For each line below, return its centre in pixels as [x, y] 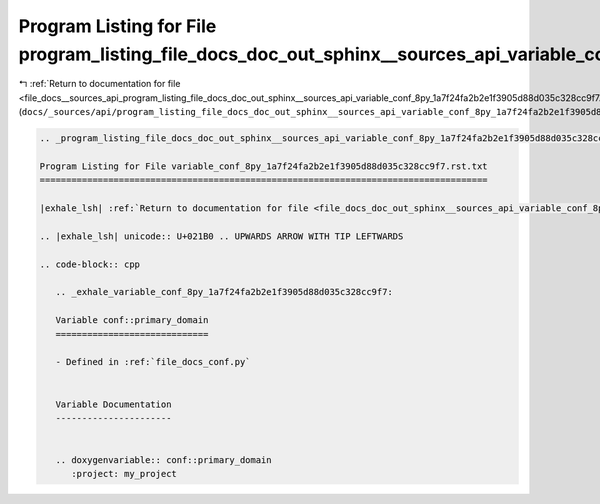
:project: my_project [124, 474]
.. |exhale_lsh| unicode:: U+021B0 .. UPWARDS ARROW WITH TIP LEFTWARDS [221, 236]
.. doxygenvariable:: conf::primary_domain [163, 460]
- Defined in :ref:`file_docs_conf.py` [153, 362]
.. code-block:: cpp [89, 264]
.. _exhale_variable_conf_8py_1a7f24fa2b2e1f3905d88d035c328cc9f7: [224, 292]
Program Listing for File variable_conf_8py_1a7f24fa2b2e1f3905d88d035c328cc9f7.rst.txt [264, 166]
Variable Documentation [113, 404]
